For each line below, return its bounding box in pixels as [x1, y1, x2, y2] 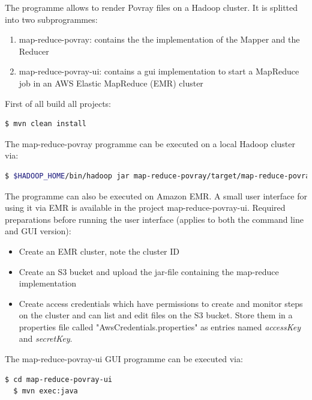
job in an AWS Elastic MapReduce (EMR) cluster [19, 76, 203, 89]
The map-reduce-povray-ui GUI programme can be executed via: [5, 353, 243, 365]
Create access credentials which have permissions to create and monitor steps [19, 297, 303, 309]
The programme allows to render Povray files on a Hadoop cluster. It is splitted [5, 1, 298, 13]
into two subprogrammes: [5, 13, 98, 25]
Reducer [19, 44, 49, 57]
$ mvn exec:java [13, 387, 78, 396]
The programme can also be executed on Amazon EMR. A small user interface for [5, 189, 307, 202]
